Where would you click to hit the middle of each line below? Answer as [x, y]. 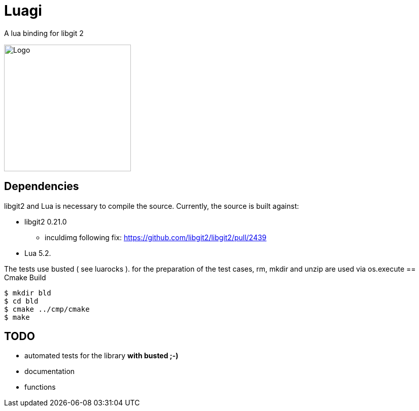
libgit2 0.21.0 [46, 221]
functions [40, 387]
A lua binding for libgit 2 [44, 33]
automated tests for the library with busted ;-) [101, 356]
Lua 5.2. [38, 253]
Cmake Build [25, 277]
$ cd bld [21, 301]
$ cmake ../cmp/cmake [47, 309]
